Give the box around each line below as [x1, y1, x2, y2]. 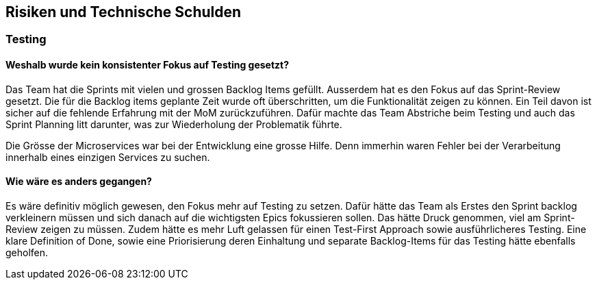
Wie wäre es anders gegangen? [5, 175, 152, 188]
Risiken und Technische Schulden [5, 3, 242, 21]
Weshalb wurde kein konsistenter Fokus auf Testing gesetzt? [5, 59, 290, 71]
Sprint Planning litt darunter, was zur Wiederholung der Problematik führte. [5, 118, 342, 130]
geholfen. [5, 246, 49, 258]
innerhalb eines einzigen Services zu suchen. [5, 151, 210, 163]
